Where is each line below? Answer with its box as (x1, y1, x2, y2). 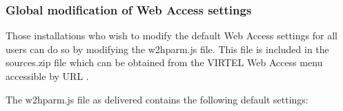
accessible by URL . (6, 69, 89, 83)
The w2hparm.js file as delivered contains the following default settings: (6, 92, 308, 106)
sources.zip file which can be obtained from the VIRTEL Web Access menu (6, 55, 323, 70)
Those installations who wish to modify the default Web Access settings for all (6, 28, 337, 43)
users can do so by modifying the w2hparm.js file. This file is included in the (6, 41, 329, 56)
